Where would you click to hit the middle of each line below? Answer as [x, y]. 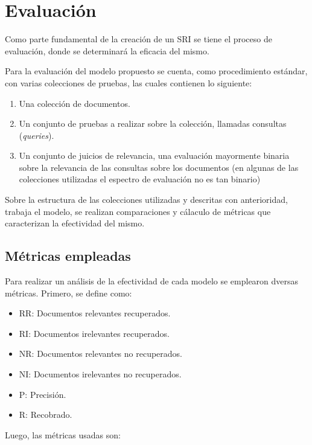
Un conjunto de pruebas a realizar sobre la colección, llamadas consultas [153, 123]
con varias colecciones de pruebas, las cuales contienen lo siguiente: [129, 82]
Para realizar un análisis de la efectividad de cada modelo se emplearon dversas [152, 281]
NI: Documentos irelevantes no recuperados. [100, 374]
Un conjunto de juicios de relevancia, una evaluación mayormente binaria [154, 155]
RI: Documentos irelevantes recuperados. [94, 333]
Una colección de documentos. [75, 103]
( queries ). [37, 135]
